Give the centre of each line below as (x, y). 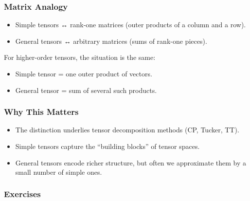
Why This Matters (41, 112)
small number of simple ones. (59, 172)
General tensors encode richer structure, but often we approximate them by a (131, 162)
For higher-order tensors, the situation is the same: (80, 57)
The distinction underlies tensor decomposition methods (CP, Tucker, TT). (127, 130)
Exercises (22, 193)
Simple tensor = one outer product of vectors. (84, 73)
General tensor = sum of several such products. (86, 90)
